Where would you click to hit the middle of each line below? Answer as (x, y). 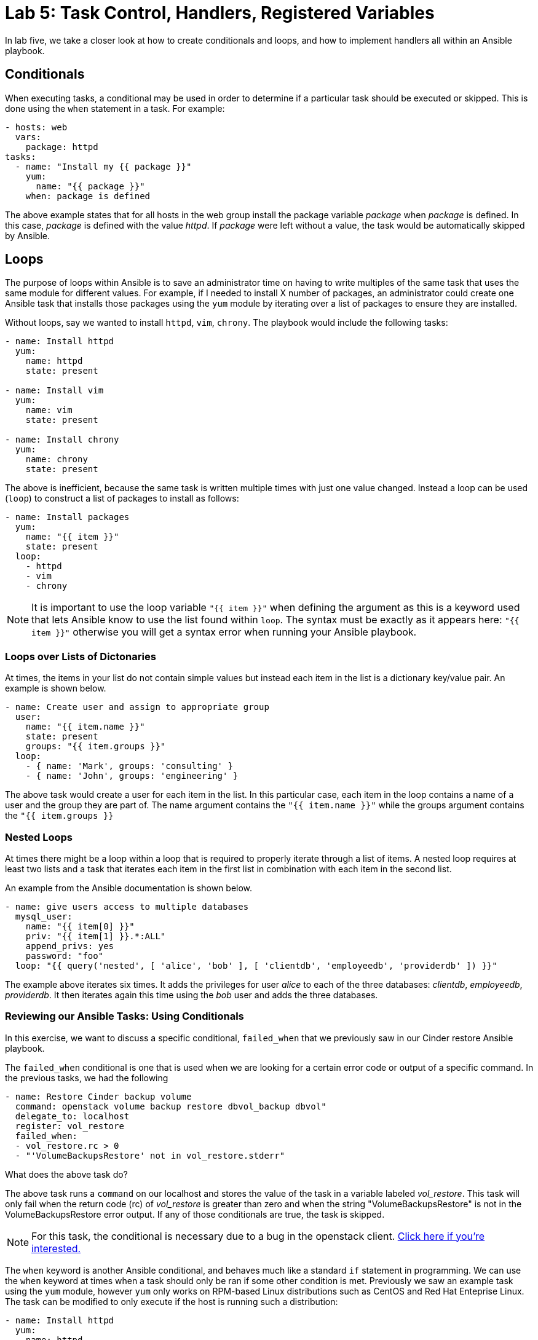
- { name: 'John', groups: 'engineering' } (132, 776)
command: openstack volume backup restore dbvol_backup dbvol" (171, 1106)
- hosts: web (36, 127)
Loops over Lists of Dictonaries (81, 656)
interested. (56, 1248)
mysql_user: (44, 916)
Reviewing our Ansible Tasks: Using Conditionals (125, 1016)
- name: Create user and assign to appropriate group (137, 707)
